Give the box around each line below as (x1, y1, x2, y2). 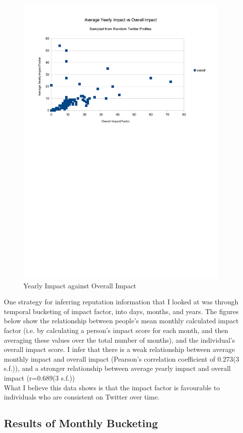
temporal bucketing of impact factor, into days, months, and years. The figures (4, 306, 239, 316)
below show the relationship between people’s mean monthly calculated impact (4, 316, 239, 326)
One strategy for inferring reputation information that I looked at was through (4, 297, 239, 307)
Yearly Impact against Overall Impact (23, 280, 137, 290)
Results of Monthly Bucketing (4, 416, 158, 431)
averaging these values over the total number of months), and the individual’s (4, 334, 235, 345)
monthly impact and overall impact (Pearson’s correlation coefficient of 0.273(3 (4, 353, 239, 364)
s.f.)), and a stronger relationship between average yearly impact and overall (4, 363, 231, 373)
